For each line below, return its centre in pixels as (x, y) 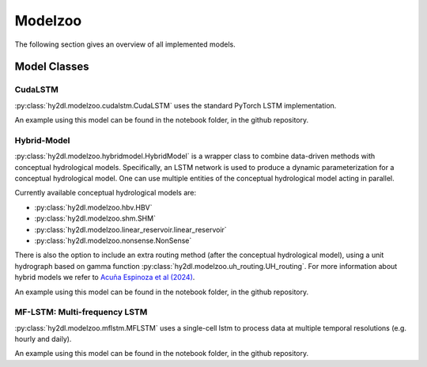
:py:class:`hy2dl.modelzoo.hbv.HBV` (94, 207)
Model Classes (52, 67)
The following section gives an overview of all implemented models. (125, 44)
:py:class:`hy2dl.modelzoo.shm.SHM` (95, 218)
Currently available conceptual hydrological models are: (106, 193)
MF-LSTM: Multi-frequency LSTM (81, 312)
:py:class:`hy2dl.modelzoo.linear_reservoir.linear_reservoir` (130, 229)
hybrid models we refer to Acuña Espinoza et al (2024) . (105, 278)
